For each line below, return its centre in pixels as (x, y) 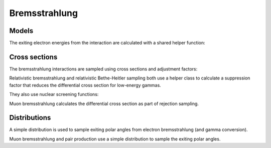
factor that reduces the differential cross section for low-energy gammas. (85, 85)
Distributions (30, 118)
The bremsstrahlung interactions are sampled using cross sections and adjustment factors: (103, 69)
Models (21, 31)
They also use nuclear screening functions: (54, 94)
